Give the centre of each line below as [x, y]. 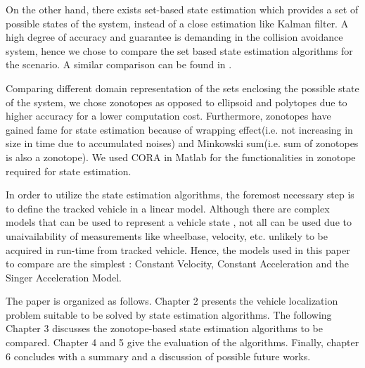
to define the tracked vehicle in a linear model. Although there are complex [168, 208]
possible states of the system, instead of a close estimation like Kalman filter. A [177, 23]
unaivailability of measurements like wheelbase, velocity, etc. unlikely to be [167, 235]
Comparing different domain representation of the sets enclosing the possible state [182, 88]
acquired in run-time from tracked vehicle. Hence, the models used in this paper [178, 249]
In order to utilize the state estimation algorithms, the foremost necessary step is [180, 195]
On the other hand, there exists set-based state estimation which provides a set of [182, 9]
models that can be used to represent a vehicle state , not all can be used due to [179, 222]
